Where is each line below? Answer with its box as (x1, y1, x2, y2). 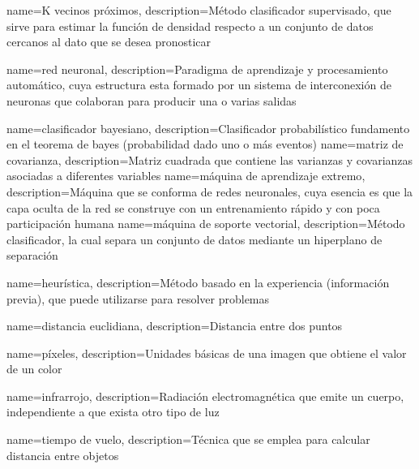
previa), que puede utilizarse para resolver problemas (6, 290, 270, 307)
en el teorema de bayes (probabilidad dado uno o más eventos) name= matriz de (6, 136, 404, 153)
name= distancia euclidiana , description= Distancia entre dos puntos (6, 317, 343, 334)
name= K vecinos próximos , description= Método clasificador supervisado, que (6, 2, 391, 18)
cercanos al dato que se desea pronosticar (6, 33, 211, 50)
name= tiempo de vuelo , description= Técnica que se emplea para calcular (6, 431, 370, 448)
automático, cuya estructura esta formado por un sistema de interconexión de (6, 76, 391, 93)
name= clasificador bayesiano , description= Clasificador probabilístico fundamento (6, 119, 410, 136)
